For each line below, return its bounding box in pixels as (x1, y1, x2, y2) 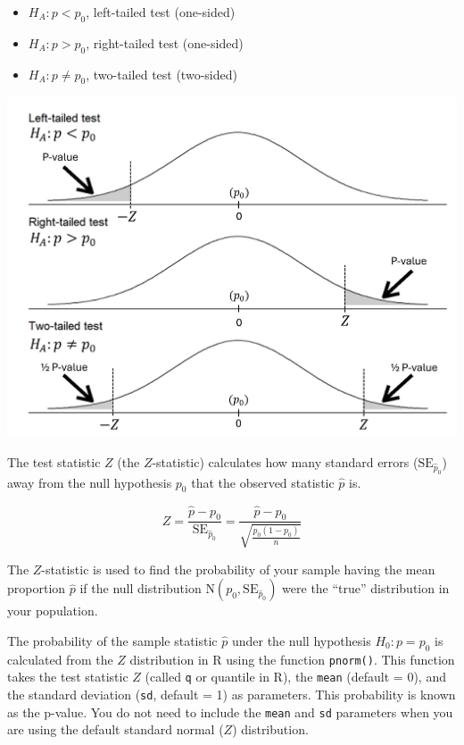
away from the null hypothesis (7, 473, 172, 491)
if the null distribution (79, 579, 202, 598)
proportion (7, 579, 66, 598)
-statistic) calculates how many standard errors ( (152, 452, 418, 471)
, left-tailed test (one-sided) (86, 3, 236, 21)
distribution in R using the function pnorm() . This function (129, 649, 455, 668)
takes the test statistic (7, 667, 128, 686)
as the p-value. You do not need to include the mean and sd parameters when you (7, 702, 453, 721)
